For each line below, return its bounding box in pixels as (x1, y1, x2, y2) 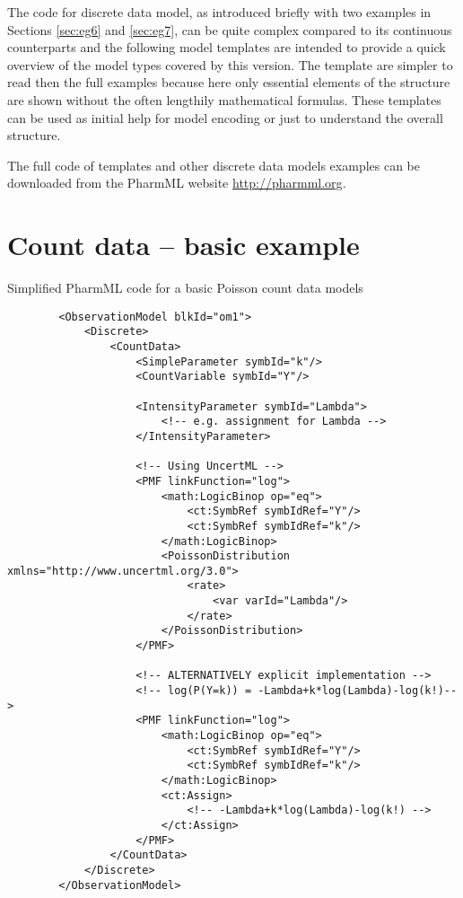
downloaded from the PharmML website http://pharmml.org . (7, 173, 346, 192)
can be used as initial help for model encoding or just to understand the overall (7, 108, 443, 127)
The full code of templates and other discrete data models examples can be (7, 155, 421, 174)
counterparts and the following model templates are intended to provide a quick (7, 38, 446, 57)
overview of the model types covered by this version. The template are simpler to (7, 55, 453, 74)
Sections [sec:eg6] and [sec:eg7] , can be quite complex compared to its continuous (7, 20, 452, 39)
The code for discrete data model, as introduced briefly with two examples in (7, 3, 432, 21)
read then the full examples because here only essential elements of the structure (7, 73, 450, 92)
